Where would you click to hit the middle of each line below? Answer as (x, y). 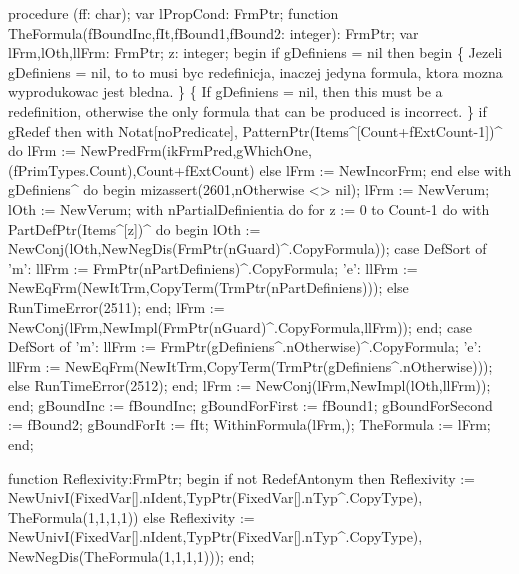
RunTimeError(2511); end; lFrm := (116, 306)
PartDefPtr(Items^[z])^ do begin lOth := (134, 228)
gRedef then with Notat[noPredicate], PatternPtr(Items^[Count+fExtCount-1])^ (255, 130)
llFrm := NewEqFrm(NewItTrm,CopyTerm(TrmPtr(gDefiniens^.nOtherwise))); (250, 365)
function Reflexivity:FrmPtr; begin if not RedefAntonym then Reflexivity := (242, 477)
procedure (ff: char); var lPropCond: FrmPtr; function (173, 13)
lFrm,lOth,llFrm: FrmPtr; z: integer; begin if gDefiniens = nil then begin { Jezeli (255, 52)
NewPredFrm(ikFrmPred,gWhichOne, (196, 150)
